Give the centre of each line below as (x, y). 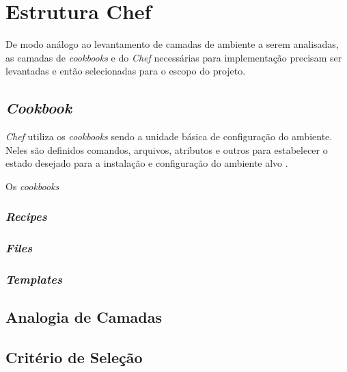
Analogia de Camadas (84, 317)
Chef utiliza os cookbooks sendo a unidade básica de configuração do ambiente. (169, 136)
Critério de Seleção (74, 357)
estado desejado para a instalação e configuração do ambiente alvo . (147, 163)
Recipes (26, 216)
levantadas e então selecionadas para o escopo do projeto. (126, 71)
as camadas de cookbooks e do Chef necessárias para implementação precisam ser (174, 57)
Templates (34, 279)
